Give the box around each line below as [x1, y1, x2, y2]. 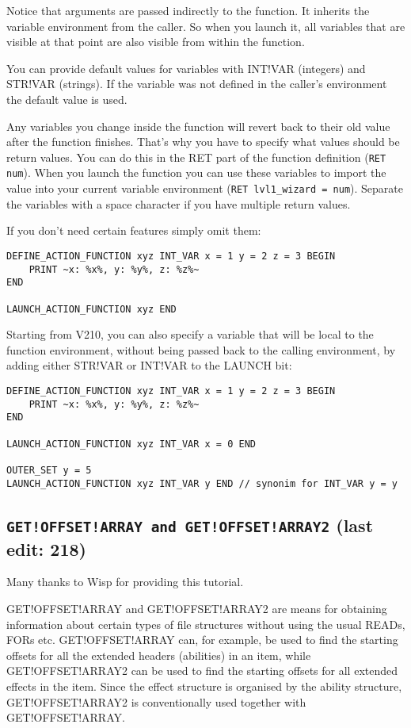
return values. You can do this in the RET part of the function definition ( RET [6, 148, 386, 165]
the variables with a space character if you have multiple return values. [6, 195, 351, 212]
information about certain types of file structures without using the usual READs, [6, 615, 405, 632]
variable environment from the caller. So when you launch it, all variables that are [6, 17, 405, 34]
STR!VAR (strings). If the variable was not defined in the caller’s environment [6, 75, 387, 92]
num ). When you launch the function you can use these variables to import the [6, 164, 386, 181]
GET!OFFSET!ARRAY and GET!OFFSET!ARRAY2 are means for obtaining [6, 600, 387, 616]
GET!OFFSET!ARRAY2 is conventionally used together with [6, 693, 306, 710]
